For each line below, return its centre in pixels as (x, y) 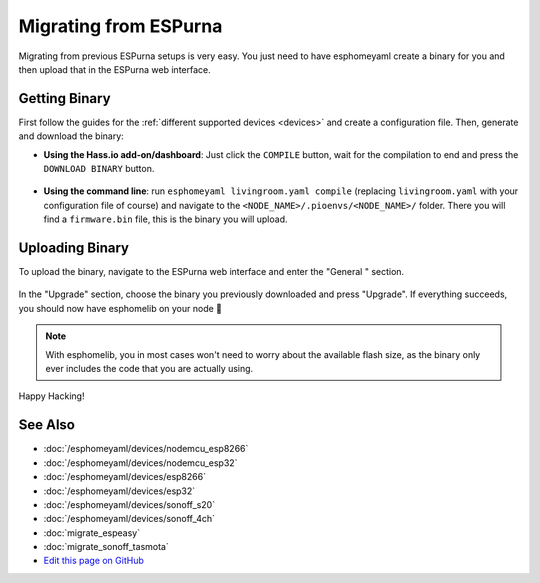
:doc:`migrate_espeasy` (91, 532)
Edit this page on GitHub (94, 561)
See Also (46, 425)
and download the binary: (71, 136)
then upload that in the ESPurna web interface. (114, 69)
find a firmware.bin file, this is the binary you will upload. (165, 219)
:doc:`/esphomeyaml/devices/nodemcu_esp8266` (146, 449)
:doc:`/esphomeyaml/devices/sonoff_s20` (129, 504)
